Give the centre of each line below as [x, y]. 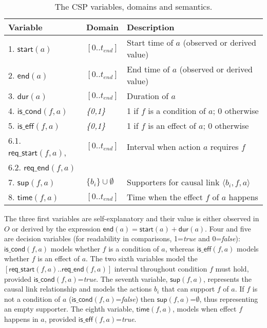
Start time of [150, 42]
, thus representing [229, 298]
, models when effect [205, 309]
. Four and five [228, 228]
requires [224, 146]
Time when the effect [165, 197]
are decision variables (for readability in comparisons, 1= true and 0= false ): [122, 238]
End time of [148, 69]
